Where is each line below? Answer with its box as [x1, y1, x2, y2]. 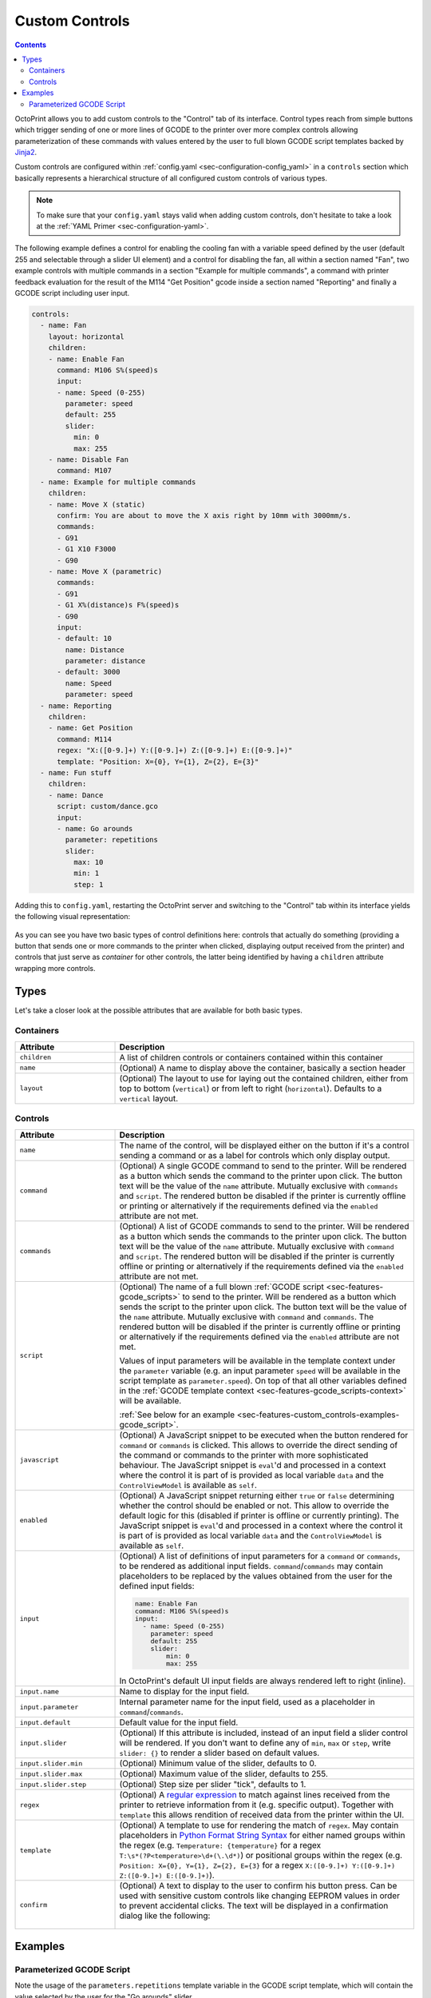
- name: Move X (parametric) [48, 567, 163, 575]
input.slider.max [19, 1769, 83, 1778]
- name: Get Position [48, 723, 133, 733]
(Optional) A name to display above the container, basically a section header [119, 1062, 406, 1073]
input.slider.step [19, 1780, 87, 1789]
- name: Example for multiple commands [40, 477, 196, 487]
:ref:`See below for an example [119, 1409, 235, 1420]
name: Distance [65, 645, 125, 655]
